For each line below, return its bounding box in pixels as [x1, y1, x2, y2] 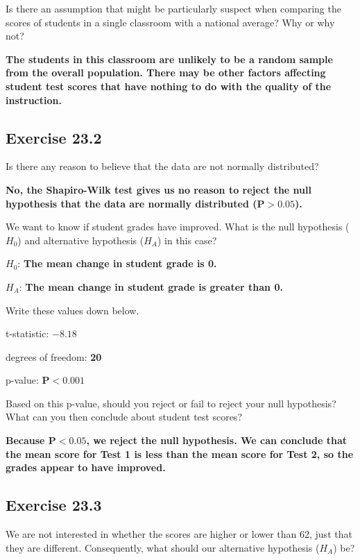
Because [6, 433, 45, 448]
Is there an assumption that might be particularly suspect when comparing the [6, 1, 341, 15]
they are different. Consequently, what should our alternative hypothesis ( [6, 540, 320, 554]
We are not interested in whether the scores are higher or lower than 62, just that [6, 527, 352, 541]
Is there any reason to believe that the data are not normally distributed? [6, 159, 319, 173]
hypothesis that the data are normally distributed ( [6, 196, 257, 210]
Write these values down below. [6, 303, 139, 317]
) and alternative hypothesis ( [17, 232, 144, 247]
